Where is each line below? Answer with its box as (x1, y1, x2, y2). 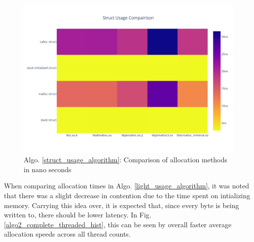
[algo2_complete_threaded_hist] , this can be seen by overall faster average (4, 219, 232, 229)
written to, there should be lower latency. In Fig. (4, 210, 151, 220)
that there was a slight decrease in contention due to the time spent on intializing (4, 190, 251, 201)
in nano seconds (24, 164, 72, 174)
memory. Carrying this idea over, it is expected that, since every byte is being (4, 200, 239, 210)
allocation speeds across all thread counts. (4, 229, 131, 239)
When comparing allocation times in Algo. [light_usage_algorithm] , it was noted (4, 181, 249, 191)
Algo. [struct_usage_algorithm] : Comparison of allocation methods (24, 154, 227, 165)
